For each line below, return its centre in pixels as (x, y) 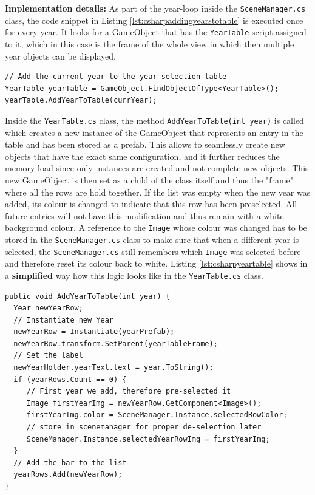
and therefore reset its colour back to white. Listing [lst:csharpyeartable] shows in (156, 263)
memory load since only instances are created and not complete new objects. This (157, 168)
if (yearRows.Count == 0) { (70, 379)
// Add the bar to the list (70, 463)
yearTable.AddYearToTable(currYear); (81, 101)
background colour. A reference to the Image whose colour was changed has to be (156, 227)
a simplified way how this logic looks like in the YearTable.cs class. (134, 275)
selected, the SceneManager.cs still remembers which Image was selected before (153, 251)
